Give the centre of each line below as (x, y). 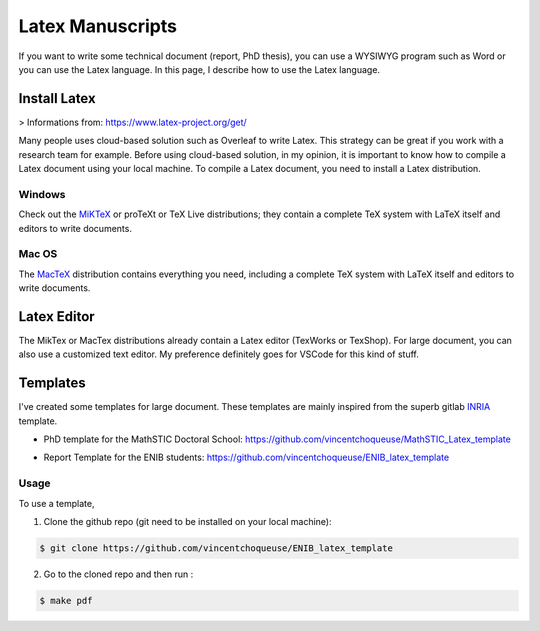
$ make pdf (66, 600)
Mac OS (38, 254)
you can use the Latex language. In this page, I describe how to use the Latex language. (199, 69)
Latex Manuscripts (97, 26)
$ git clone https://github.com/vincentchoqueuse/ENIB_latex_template (216, 548)
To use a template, (56, 503)
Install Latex (57, 98)
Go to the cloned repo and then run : (118, 574)
